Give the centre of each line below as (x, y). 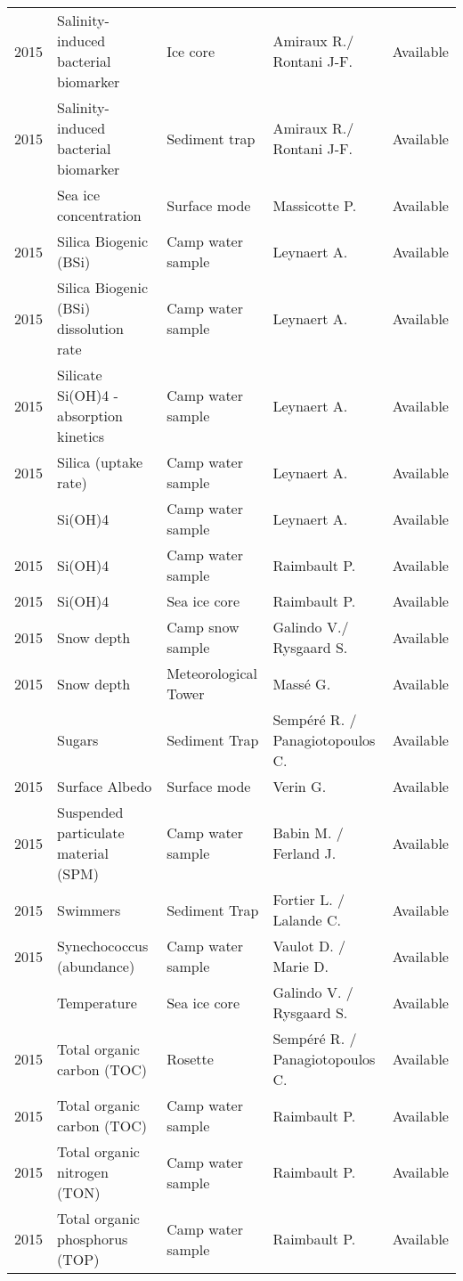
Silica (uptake (100, 462)
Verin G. (300, 786)
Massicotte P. (315, 205)
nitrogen (83, 1172)
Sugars (78, 740)
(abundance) (96, 966)
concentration (99, 215)
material (83, 853)
